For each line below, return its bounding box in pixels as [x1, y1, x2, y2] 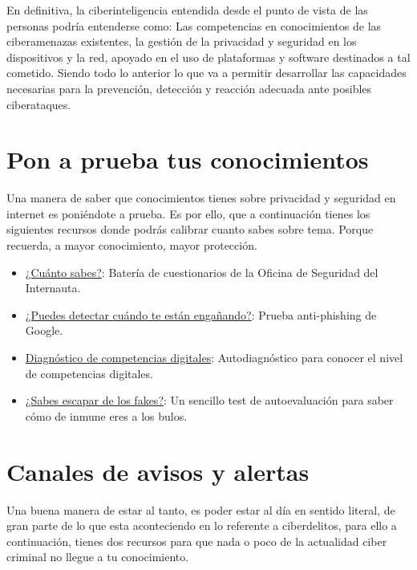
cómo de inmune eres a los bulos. [25, 407, 188, 424]
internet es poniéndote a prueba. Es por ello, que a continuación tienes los [6, 205, 370, 222]
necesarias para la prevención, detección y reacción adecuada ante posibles [6, 79, 372, 96]
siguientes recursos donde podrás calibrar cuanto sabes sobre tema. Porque [6, 221, 374, 238]
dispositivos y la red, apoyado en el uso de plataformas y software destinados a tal [6, 48, 411, 65]
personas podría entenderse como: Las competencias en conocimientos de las [6, 17, 382, 34]
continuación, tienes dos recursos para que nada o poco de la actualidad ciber [6, 532, 387, 549]
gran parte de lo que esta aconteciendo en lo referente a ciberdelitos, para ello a [6, 517, 397, 534]
